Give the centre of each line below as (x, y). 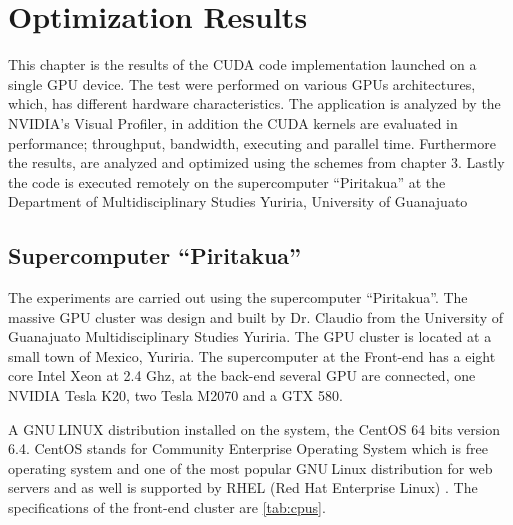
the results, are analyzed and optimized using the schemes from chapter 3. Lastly (256, 162)
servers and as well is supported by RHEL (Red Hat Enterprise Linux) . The (243, 487)
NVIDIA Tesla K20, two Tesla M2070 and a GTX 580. (175, 395)
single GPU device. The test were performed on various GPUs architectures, (242, 83)
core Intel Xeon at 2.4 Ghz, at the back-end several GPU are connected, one (242, 375)
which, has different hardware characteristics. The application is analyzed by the (254, 103)
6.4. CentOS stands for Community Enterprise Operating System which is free (248, 448)
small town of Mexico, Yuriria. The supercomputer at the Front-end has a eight (252, 355)
